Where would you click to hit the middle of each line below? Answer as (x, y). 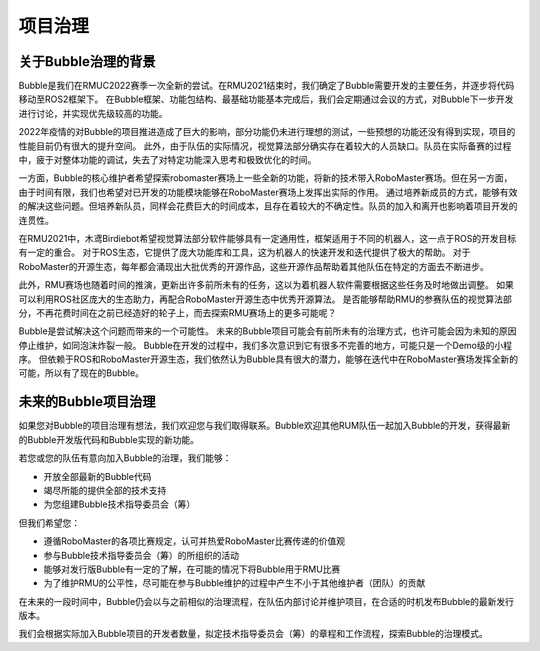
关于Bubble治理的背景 (87, 61)
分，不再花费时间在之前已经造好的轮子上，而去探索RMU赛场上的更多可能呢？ (177, 312)
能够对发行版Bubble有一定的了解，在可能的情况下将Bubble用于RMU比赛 (192, 569)
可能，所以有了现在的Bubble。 (81, 373)
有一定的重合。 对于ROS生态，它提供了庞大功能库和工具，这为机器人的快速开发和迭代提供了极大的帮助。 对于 (244, 252)
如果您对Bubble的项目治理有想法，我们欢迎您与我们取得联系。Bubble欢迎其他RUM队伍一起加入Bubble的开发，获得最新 (264, 426)
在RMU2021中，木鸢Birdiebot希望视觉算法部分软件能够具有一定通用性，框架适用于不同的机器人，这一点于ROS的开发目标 (267, 238)
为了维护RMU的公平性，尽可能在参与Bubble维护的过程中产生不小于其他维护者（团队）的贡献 (234, 583)
